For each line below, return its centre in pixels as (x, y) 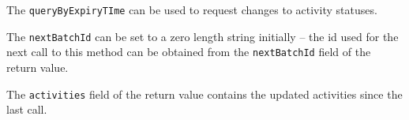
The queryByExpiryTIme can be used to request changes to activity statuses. (192, 9)
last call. (27, 109)
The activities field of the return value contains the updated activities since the (204, 94)
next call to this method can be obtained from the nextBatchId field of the (189, 52)
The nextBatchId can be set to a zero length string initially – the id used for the (203, 36)
